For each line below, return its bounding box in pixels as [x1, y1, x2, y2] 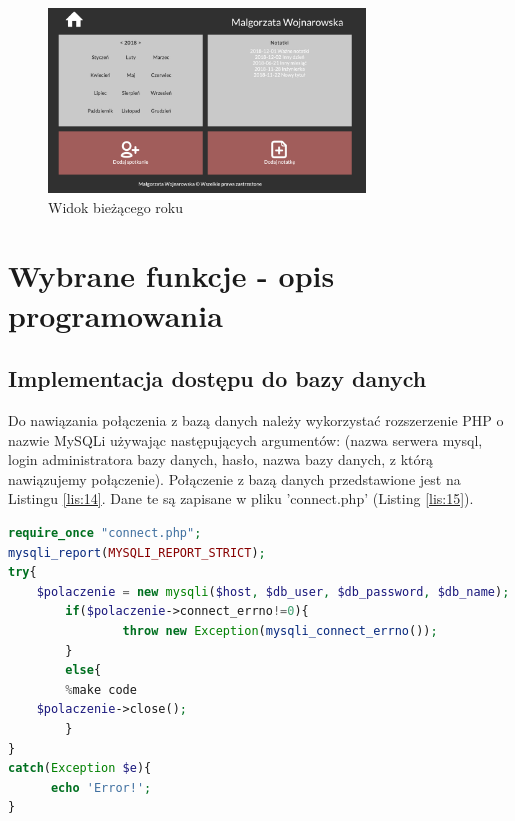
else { [65, 663, 102, 678]
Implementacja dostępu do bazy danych [8, 363, 427, 394]
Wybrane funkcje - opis [8, 255, 335, 296]
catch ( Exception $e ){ [8, 761, 152, 776]
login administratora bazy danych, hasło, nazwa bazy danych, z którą [8, 449, 433, 470]
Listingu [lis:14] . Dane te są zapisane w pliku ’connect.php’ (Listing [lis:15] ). [8, 488, 474, 509]
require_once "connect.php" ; [8, 526, 202, 540]
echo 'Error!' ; [50, 780, 152, 795]
